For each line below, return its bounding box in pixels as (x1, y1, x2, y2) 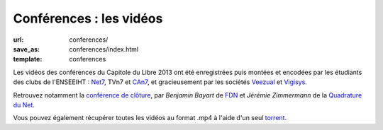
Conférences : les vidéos (13, 11, 163, 26)
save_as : (13, 45, 40, 53)
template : (13, 55, 43, 64)
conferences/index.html (69, 45, 138, 53)
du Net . (13, 100, 35, 109)
